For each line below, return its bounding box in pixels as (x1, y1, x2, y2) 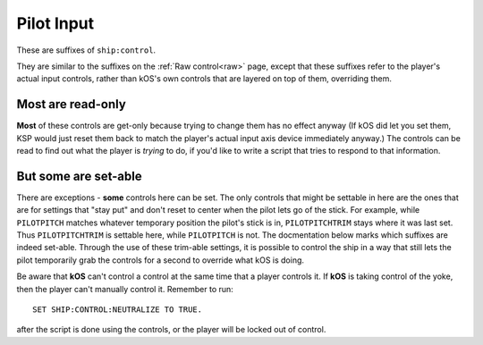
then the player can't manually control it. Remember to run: (16, 283, 234, 294)
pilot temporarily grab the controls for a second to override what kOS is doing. (16, 255, 304, 265)
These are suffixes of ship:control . (16, 45, 157, 55)
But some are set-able (16, 168, 142, 183)
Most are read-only (16, 97, 127, 112)
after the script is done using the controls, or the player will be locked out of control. (16, 324, 326, 335)
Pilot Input (16, 13, 95, 33)
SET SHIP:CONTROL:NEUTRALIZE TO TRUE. (32, 305, 203, 315)
